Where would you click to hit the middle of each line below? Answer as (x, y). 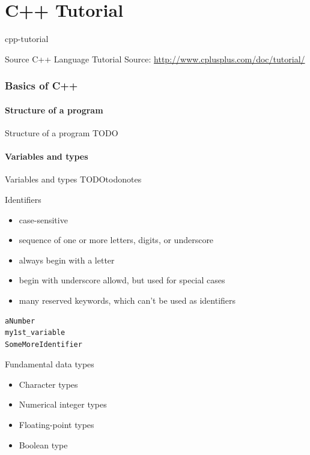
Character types (48, 384)
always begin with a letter (67, 260)
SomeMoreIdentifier (44, 344)
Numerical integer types (63, 404)
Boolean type (43, 444)
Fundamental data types (50, 364)
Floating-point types (56, 425)
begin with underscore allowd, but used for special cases (122, 280)
